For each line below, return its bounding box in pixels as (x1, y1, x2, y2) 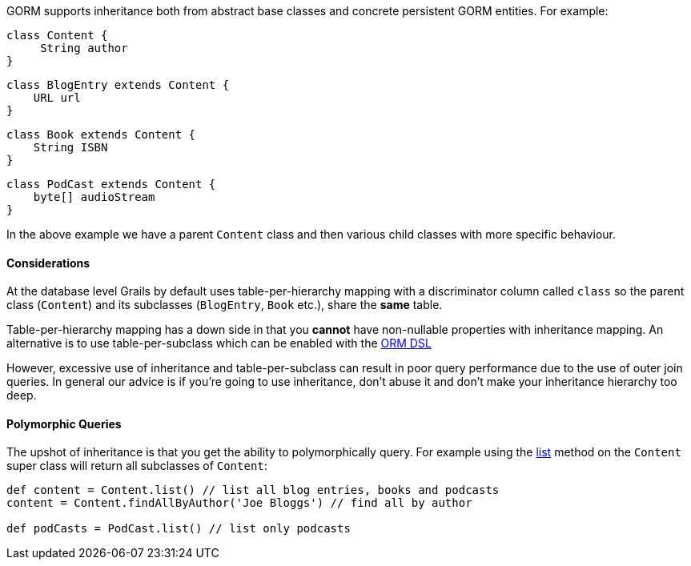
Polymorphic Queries (6, 416, 122, 431)
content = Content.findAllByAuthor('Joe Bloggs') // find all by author (6, 496, 472, 510)
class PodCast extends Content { (6, 178, 216, 191)
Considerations (6, 255, 90, 270)
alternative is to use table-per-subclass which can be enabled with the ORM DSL (6, 336, 432, 351)
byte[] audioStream (33, 191, 155, 203)
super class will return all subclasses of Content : (6, 459, 267, 473)
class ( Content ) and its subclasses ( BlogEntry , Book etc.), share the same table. (6, 298, 443, 312)
